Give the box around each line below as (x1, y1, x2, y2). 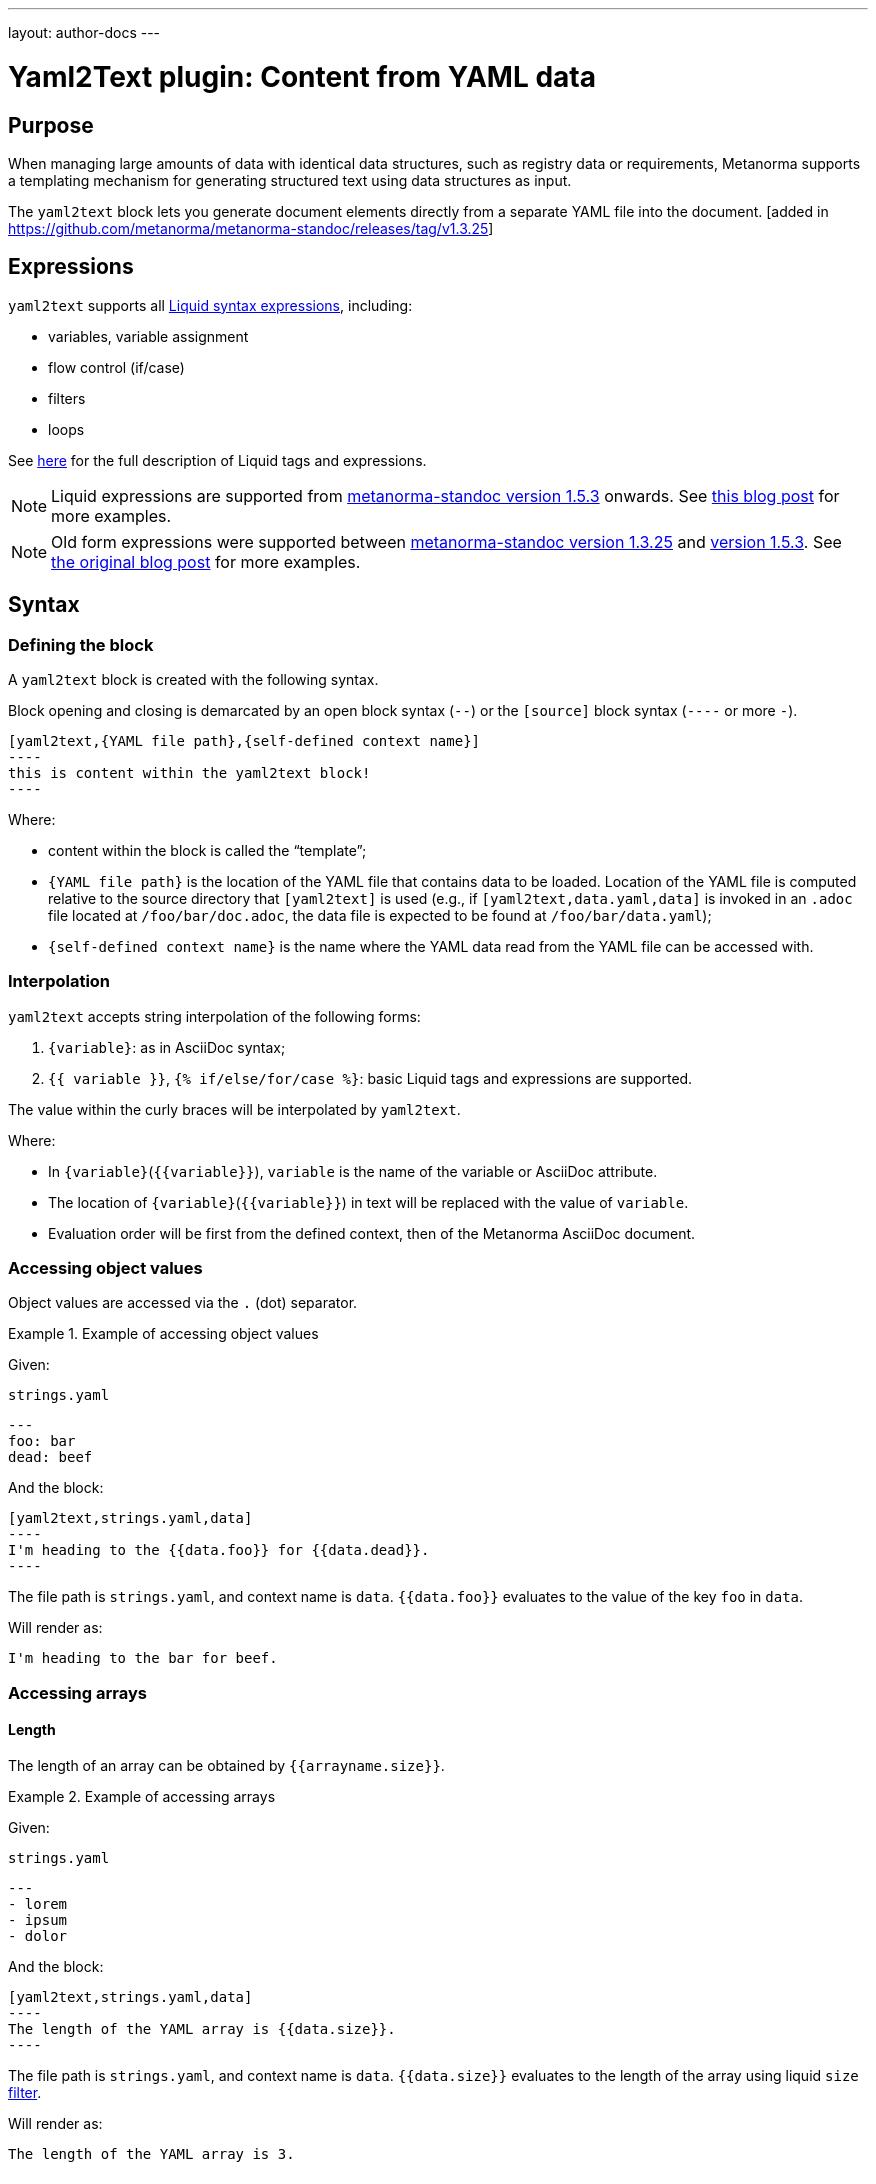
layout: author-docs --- (8, 24, 161, 41)
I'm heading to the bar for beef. (8, 1650, 278, 1667)
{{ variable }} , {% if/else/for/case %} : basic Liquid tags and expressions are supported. (48, 1069, 693, 1087)
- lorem (8, 1896, 68, 1913)
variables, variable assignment (48, 327, 249, 345)
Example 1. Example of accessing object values (8, 1325, 319, 1343)
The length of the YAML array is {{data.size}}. (8, 2021, 396, 2038)
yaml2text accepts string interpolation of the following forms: (8, 1007, 421, 1025)
